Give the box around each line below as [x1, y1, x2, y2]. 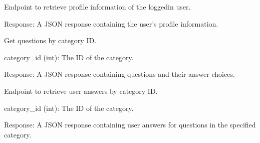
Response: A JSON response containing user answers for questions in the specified [4, 119, 256, 130]
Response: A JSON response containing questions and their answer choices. [4, 69, 235, 79]
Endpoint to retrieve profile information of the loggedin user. [4, 2, 191, 12]
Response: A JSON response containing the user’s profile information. [4, 18, 218, 29]
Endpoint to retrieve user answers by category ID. [4, 85, 158, 96]
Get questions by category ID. [4, 35, 97, 46]
